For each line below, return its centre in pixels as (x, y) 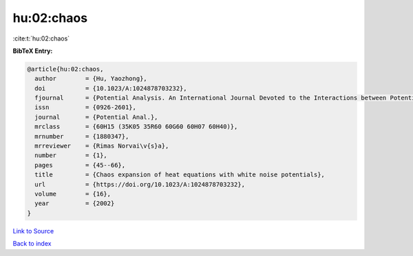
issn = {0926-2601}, (86, 107)
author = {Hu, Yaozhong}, (91, 79)
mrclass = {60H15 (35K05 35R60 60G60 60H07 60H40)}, (136, 127)
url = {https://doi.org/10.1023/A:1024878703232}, (140, 184)
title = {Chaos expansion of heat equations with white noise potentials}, (180, 175)
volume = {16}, (73, 194)
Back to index (32, 244)
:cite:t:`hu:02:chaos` (41, 38)
